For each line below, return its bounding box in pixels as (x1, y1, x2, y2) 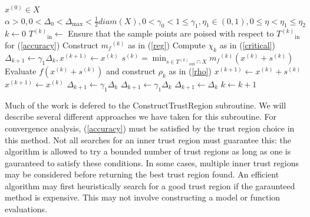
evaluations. (5, 203, 48, 215)
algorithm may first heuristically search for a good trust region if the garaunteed (5, 179, 295, 192)
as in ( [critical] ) (219, 38, 275, 51)
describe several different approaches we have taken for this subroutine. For (5, 110, 276, 123)
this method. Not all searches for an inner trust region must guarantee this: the (5, 133, 292, 146)
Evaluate (5, 64, 37, 77)
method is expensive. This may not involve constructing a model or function (5, 191, 281, 203)
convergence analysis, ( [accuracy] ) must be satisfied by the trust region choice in (5, 121, 295, 134)
